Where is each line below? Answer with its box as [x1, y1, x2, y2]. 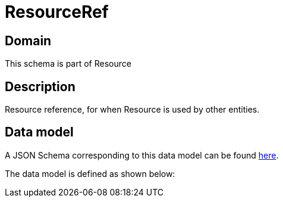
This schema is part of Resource [5, 58, 131, 69]
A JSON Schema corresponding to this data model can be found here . [5, 150, 279, 160]
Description [5, 79, 76, 94]
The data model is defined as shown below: [5, 168, 175, 179]
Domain [5, 33, 52, 48]
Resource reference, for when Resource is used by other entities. [5, 104, 260, 115]
